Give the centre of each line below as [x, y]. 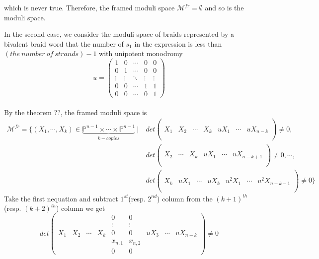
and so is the [224, 7]
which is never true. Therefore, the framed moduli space [89, 7]
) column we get [80, 208]
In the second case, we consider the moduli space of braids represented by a [119, 34]
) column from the [185, 198]
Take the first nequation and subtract [61, 198]
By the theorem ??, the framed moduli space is [76, 112]
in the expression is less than [178, 43]
